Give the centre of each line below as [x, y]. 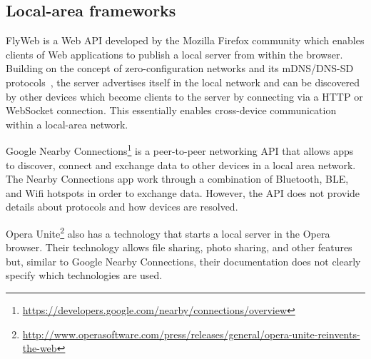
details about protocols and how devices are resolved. [122, 207]
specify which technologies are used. [84, 275]
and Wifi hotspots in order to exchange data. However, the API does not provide [183, 192]
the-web [40, 348]
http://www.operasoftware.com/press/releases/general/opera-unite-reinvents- [191, 334]
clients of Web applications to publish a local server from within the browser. [174, 54]
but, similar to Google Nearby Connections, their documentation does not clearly [183, 261]
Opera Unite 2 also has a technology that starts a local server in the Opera [168, 232]
